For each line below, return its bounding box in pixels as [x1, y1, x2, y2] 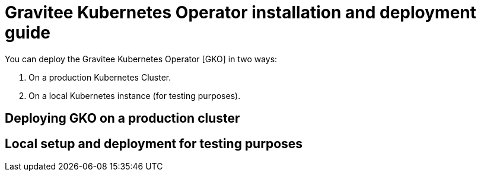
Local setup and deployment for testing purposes [5, 136, 303, 151]
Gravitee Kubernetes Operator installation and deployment [5, 2, 477, 23]
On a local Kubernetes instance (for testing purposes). [28, 90, 241, 101]
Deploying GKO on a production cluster [5, 111, 240, 126]
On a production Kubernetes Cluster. [28, 72, 171, 82]
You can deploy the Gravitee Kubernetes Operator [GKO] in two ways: [5, 53, 278, 64]
